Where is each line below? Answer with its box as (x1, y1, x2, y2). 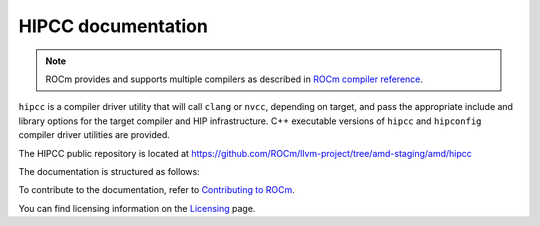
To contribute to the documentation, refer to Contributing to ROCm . (18, 184, 295, 196)
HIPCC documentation (18, 15, 209, 37)
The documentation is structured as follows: (18, 165, 200, 177)
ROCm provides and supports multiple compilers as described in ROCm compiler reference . (45, 73, 424, 85)
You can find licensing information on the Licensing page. (18, 202, 256, 214)
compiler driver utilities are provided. (18, 129, 170, 141)
